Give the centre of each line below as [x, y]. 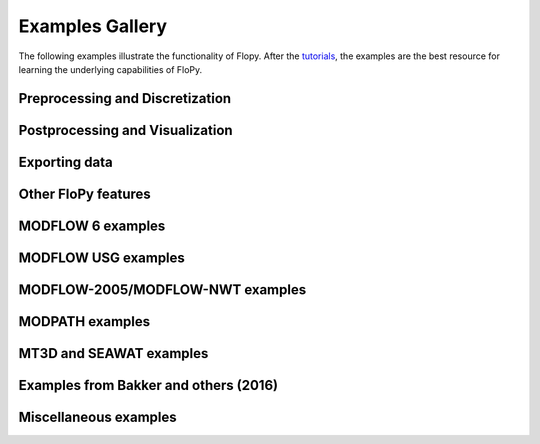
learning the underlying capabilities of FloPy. [110, 69]
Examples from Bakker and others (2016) [148, 385]
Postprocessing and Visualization [126, 130]
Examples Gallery [93, 26]
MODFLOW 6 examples [92, 225]
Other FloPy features [85, 193]
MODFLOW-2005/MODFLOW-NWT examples [162, 289]
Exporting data [66, 161]
